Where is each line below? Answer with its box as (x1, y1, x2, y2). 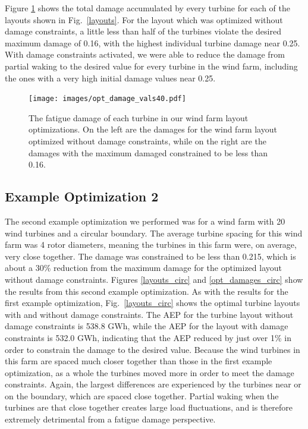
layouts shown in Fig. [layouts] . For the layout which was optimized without (5, 13, 283, 26)
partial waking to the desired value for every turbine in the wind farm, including (5, 59, 298, 72)
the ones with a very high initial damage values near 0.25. (5, 71, 216, 84)
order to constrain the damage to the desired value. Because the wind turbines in (5, 343, 300, 355)
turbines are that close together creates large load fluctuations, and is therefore (5, 401, 293, 414)
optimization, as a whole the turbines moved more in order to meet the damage (5, 366, 294, 378)
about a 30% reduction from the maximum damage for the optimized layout (5, 261, 282, 274)
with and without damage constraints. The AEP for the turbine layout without (5, 308, 294, 320)
